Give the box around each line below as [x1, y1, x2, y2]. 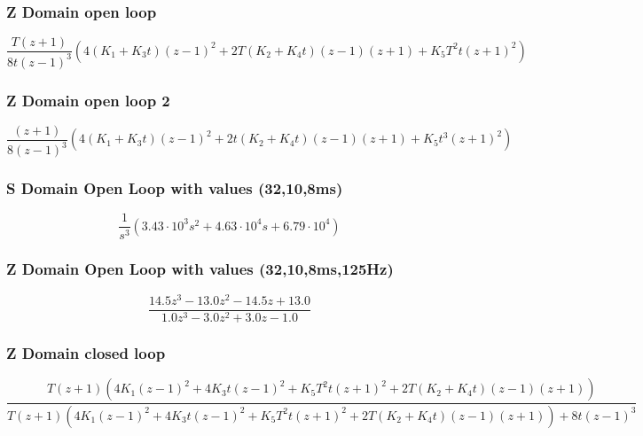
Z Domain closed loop [6, 341, 166, 363]
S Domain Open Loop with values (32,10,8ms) [6, 177, 343, 199]
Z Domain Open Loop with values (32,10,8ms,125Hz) [6, 258, 394, 280]
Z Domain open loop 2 [6, 89, 170, 111]
